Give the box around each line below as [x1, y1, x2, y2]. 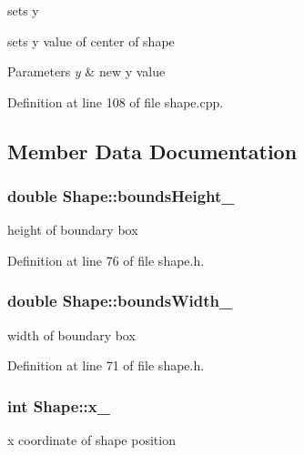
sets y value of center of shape [7, 31, 175, 50]
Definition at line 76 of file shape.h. [7, 250, 205, 269]
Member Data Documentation [7, 136, 298, 165]
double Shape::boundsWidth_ [7, 289, 233, 312]
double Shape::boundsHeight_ [7, 185, 235, 207]
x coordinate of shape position [7, 430, 176, 450]
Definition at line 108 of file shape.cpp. [7, 92, 224, 111]
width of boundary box [7, 325, 136, 344]
